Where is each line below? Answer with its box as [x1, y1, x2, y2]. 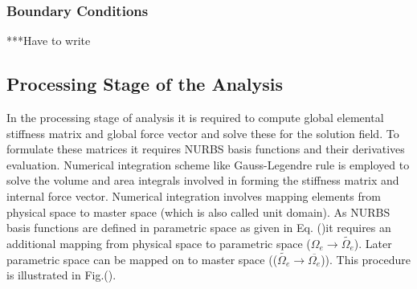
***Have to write [6, 32, 91, 49]
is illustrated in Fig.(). [6, 267, 117, 283]
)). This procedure [321, 250, 411, 267]
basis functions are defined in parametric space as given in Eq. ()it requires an [6, 219, 391, 236]
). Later [354, 234, 392, 251]
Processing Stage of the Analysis [6, 71, 284, 96]
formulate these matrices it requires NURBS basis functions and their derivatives [6, 140, 405, 157]
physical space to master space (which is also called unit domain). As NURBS [6, 203, 390, 220]
